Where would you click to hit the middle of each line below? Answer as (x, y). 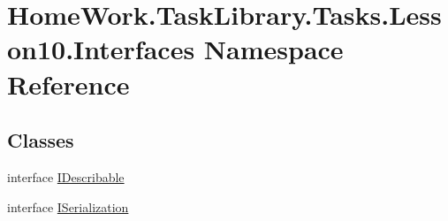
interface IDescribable (66, 176)
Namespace (273, 49)
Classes (41, 140)
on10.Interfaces (101, 49)
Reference (68, 84)
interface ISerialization (68, 206)
